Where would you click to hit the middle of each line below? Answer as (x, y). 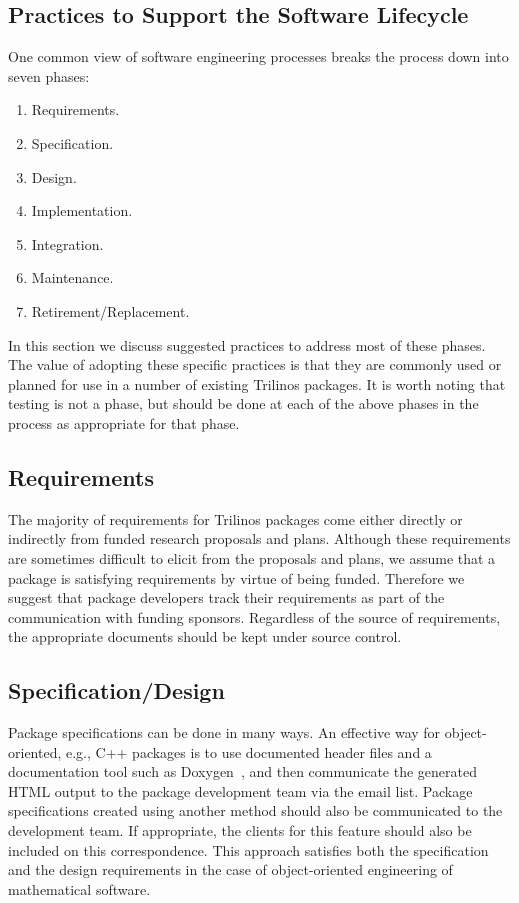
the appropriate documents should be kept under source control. (205, 636)
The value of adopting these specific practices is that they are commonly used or (255, 364)
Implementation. (82, 210)
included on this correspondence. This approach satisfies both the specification (248, 849)
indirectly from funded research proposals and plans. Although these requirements (259, 538)
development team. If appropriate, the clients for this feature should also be (240, 830)
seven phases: (49, 75)
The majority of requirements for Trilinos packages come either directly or (235, 518)
